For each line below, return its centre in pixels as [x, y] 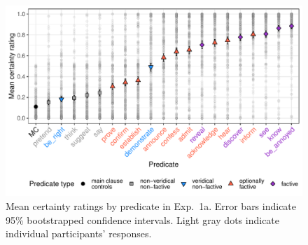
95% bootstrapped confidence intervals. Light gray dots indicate [143, 219]
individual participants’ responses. [79, 233]
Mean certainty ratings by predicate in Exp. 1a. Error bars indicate [151, 206]
